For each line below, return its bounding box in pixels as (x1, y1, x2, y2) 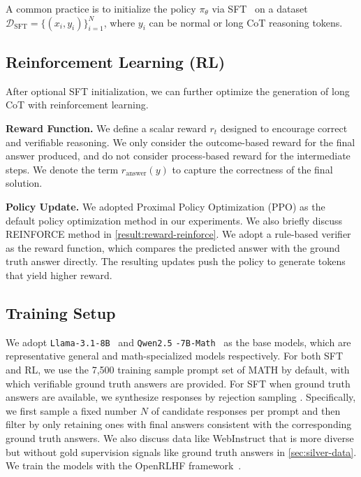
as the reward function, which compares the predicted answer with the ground (6, 240, 340, 255)
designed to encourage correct (220, 120, 348, 135)
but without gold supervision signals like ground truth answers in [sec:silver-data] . (6, 444, 357, 459)
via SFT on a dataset (212, 1, 308, 15)
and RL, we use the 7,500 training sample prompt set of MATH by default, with (6, 362, 350, 376)
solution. (6, 176, 43, 190)
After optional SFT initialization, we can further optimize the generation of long (6, 83, 350, 98)
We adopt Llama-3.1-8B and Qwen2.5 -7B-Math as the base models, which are (6, 334, 351, 349)
